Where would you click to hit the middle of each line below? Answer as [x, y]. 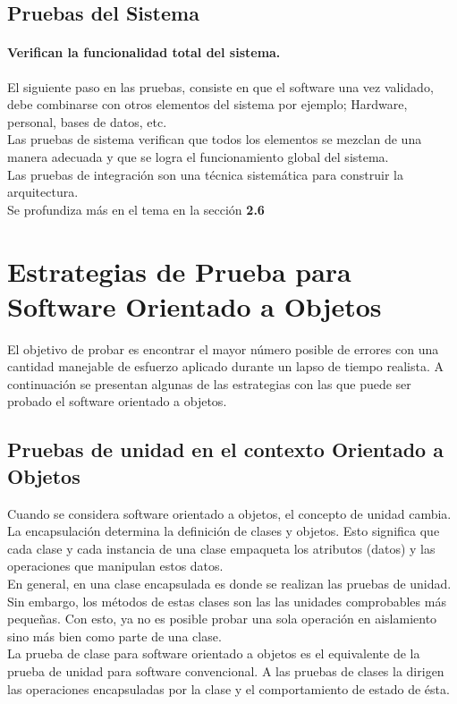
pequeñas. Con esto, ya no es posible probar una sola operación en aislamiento [222, 619]
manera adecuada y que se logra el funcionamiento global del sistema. [198, 156]
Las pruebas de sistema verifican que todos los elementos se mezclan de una [215, 139]
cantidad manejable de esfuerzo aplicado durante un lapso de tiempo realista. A [226, 366]
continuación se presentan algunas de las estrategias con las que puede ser [209, 383]
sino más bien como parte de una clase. [114, 636]
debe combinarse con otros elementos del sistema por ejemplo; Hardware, [207, 104]
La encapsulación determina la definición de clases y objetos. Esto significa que [224, 531]
